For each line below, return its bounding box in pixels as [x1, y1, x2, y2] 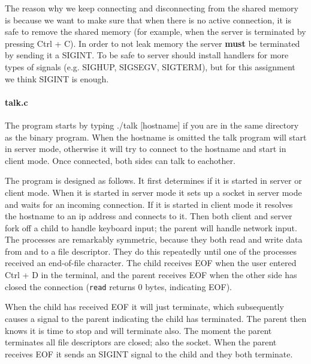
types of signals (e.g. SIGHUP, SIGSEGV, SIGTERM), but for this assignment [5, 60, 295, 73]
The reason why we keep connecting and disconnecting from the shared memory [5, 2, 298, 14]
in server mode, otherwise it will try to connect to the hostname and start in [5, 142, 286, 155]
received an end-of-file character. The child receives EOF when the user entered [5, 256, 297, 269]
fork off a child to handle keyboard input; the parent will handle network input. [5, 221, 297, 234]
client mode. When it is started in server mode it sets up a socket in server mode [5, 186, 302, 198]
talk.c [5, 96, 28, 108]
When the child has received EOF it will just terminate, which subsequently [5, 300, 284, 313]
